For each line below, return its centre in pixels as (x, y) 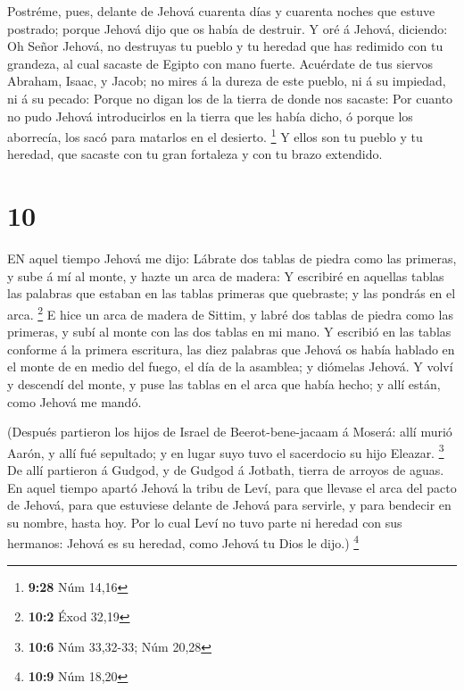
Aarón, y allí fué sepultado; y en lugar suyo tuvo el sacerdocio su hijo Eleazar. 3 (226, 451)
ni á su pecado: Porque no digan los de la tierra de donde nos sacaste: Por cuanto (230, 98)
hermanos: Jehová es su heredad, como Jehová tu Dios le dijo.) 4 (183, 541)
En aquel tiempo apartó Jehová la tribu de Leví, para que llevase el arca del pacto (232, 487)
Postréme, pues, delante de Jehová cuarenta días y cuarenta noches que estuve (221, 11)
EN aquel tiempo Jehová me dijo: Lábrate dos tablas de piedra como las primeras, (232, 258)
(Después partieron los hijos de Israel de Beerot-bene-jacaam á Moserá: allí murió (230, 432)
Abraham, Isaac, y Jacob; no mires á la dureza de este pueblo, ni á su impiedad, (227, 81)
